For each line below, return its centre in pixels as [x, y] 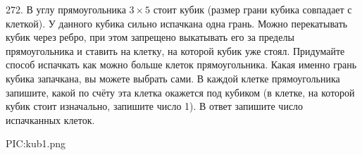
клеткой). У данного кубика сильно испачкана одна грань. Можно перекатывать [177, 23]
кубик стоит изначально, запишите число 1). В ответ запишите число [155, 106]
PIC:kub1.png [36, 143]
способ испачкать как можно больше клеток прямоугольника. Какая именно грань [181, 64]
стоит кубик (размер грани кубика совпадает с [252, 9]
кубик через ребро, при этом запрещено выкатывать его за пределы [150, 37]
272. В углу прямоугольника [66, 9]
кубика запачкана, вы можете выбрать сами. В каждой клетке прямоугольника [173, 78]
